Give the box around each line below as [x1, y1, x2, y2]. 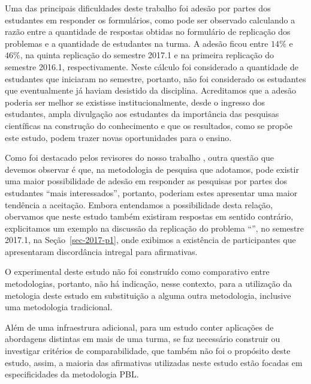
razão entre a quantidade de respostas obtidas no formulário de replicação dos [5, 25, 291, 38]
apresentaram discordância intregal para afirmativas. [5, 245, 198, 257]
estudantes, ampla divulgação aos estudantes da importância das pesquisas [5, 107, 279, 120]
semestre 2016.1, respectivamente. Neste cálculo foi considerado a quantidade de [5, 60, 299, 73]
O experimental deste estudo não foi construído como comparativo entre [5, 265, 270, 278]
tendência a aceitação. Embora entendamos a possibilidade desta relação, [5, 198, 273, 211]
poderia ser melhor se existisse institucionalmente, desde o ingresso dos [5, 95, 265, 108]
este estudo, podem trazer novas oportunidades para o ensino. [5, 131, 232, 143]
